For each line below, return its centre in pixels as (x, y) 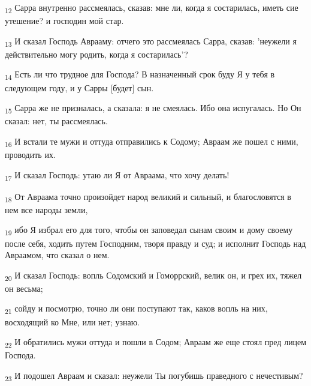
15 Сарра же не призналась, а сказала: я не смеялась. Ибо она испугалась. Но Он (153, 108)
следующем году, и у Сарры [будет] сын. (79, 87)
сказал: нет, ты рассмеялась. (56, 121)
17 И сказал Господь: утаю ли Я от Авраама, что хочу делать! (117, 175)
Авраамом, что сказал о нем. (57, 255)
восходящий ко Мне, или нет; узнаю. (73, 321)
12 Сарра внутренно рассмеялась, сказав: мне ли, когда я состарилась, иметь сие (152, 8)
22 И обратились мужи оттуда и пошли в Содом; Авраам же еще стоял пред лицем (156, 342)
